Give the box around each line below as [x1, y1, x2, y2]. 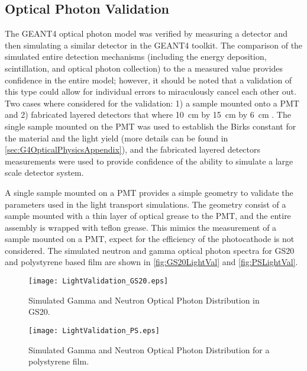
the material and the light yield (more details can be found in [5, 131, 228, 144]
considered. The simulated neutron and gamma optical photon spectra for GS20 [5, 244, 295, 256]
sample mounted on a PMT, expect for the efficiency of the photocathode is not [5, 233, 295, 245]
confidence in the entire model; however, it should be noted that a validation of [5, 73, 292, 86]
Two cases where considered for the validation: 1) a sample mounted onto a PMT [5, 96, 299, 109]
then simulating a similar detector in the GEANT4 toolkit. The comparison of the [5, 38, 303, 51]
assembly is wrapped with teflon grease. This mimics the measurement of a [5, 221, 277, 233]
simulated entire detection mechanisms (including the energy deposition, [5, 50, 267, 63]
